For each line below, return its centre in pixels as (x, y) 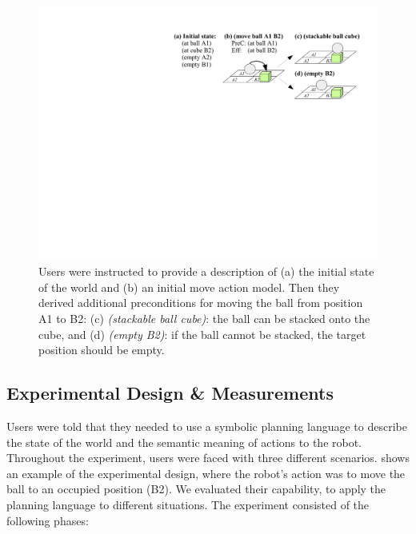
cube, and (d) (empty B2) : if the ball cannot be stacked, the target (202, 334)
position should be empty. (102, 350)
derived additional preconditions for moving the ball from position (201, 303)
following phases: (48, 520)
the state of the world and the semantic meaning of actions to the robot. (184, 442)
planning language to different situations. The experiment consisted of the (188, 504)
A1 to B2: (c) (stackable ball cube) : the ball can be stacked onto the (204, 318)
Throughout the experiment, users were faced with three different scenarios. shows (208, 458)
